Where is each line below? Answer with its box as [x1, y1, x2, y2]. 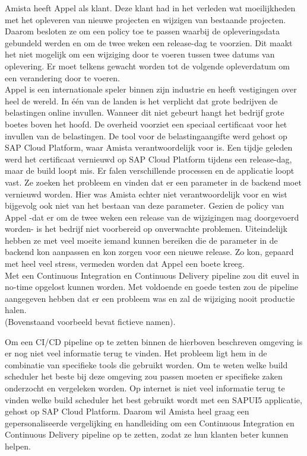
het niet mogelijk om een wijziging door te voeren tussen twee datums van [5, 48, 275, 60]
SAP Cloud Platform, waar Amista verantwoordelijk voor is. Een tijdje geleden [5, 141, 293, 154]
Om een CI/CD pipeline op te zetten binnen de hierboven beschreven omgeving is [5, 335, 303, 347]
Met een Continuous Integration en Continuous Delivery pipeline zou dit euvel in [5, 269, 299, 281]
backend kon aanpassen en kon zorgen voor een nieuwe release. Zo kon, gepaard [5, 245, 294, 258]
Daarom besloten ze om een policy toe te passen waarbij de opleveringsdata [5, 25, 280, 37]
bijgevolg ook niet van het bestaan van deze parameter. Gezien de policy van [5, 199, 284, 212]
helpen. [5, 439, 31, 452]
